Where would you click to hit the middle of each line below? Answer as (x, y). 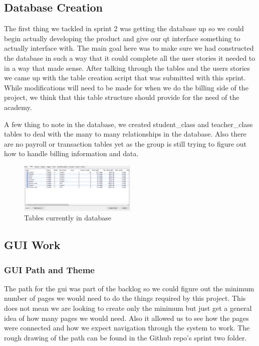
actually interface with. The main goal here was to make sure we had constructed (129, 48)
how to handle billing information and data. (71, 153)
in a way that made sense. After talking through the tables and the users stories (127, 68)
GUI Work (32, 245)
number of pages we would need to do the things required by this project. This (125, 298)
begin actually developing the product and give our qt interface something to (122, 38)
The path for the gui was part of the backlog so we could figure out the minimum (129, 288)
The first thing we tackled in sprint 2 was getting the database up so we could (124, 28)
